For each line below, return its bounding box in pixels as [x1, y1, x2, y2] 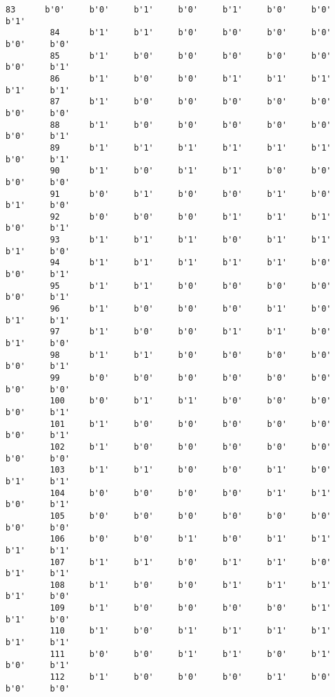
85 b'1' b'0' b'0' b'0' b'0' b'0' [50, 50, 332, 61]
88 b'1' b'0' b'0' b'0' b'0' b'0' [50, 120, 332, 130]
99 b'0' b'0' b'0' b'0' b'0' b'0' [50, 373, 332, 383]
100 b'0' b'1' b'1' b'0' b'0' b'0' [50, 396, 332, 406]
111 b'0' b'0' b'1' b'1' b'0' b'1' [50, 649, 332, 659]
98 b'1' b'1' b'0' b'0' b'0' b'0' [50, 350, 332, 360]
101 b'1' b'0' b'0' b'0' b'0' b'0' [50, 419, 332, 429]
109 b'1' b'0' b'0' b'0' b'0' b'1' [50, 603, 332, 613]
